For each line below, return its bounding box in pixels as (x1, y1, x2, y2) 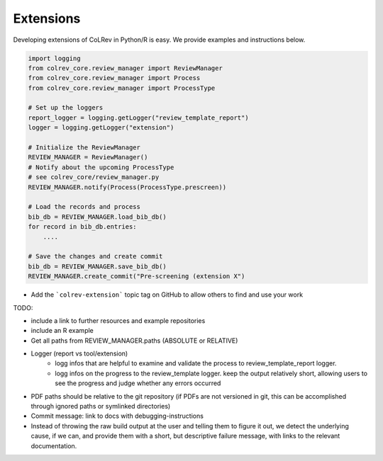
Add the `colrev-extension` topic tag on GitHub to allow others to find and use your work (30, 290, 304, 299)
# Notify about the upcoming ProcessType (28, 163, 174, 171)
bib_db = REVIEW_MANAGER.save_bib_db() (28, 262, 167, 271)
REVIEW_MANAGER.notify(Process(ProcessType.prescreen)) (28, 183, 227, 191)
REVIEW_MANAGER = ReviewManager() (28, 153, 148, 161)
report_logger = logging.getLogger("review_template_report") (28, 113, 249, 122)
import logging (28, 54, 81, 62)
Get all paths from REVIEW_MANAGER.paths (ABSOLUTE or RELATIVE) (30, 336, 238, 345)
